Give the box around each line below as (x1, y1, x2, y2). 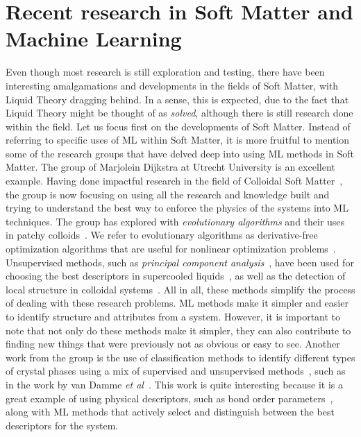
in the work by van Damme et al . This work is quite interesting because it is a (6, 377, 343, 391)
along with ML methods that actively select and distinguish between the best (6, 404, 335, 419)
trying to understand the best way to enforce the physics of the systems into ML (6, 200, 349, 215)
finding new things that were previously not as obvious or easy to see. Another (6, 336, 340, 351)
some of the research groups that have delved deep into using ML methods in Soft (6, 146, 354, 160)
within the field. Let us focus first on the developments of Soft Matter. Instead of (6, 119, 351, 133)
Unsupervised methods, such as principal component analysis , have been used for (6, 255, 354, 269)
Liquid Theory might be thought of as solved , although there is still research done (6, 105, 353, 120)
